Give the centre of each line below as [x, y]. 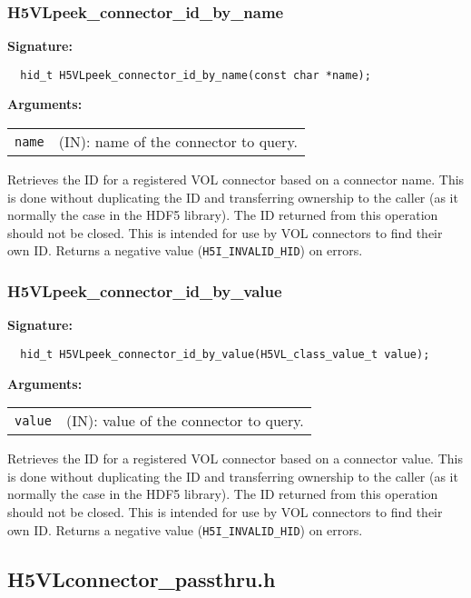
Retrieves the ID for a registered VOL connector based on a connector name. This [236, 179]
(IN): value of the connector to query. [185, 421]
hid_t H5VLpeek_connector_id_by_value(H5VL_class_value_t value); [225, 354]
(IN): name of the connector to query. [178, 142]
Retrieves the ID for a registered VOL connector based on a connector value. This [235, 458]
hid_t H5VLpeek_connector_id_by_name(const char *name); [196, 75]
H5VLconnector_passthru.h [142, 578]
